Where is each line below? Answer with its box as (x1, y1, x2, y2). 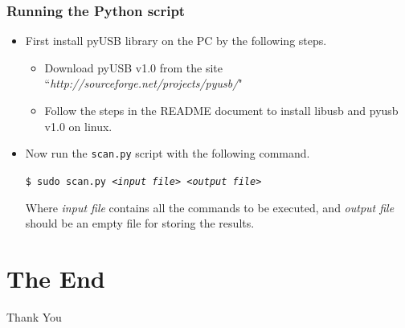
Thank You (6, 308, 62, 325)
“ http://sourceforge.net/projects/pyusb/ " (44, 75, 243, 92)
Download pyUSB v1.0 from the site (44, 59, 223, 76)
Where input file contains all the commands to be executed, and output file (25, 199, 395, 215)
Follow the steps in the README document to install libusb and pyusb (44, 102, 399, 118)
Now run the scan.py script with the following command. (25, 145, 310, 162)
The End (6, 261, 105, 294)
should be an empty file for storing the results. (25, 215, 255, 232)
